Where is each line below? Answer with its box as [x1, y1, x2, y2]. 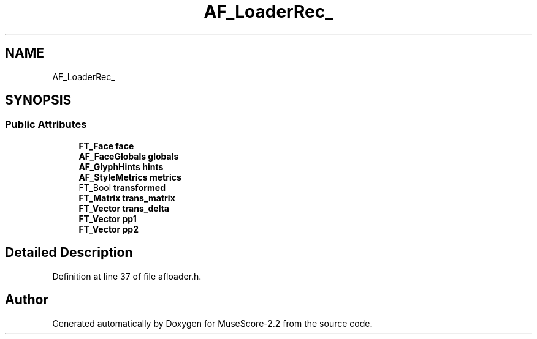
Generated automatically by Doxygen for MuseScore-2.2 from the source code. [52, 318, 373, 329]
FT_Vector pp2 [78, 223, 139, 234]
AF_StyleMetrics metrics [78, 171, 181, 182]
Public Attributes [5, 118, 87, 131]
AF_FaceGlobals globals [78, 151, 179, 162]
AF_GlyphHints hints [78, 161, 164, 172]
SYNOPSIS [5, 92, 72, 108]
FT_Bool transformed [78, 182, 166, 193]
